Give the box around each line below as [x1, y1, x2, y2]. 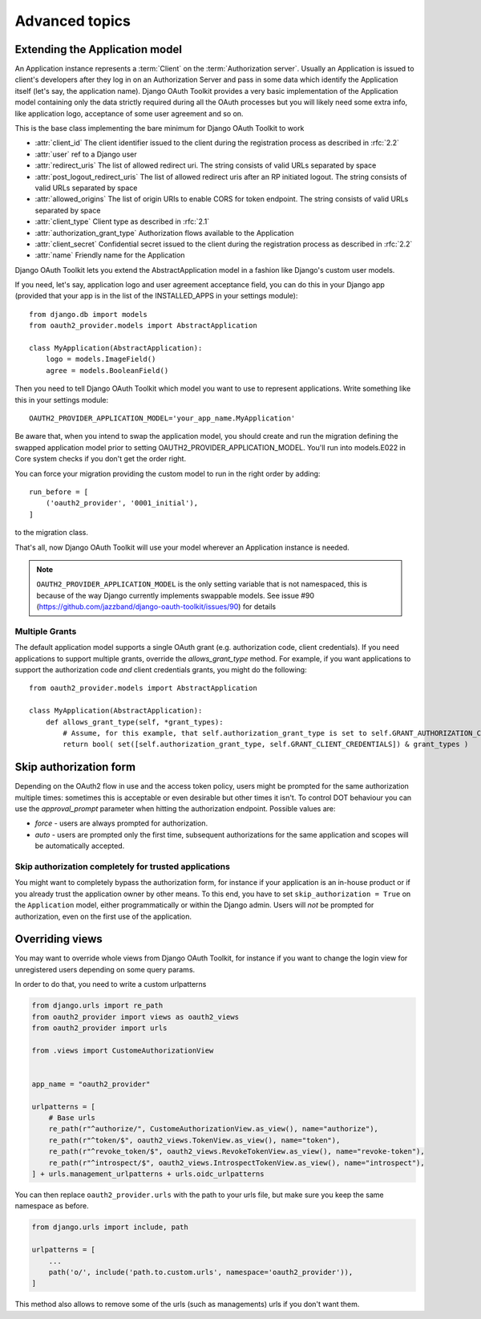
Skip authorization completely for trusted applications [14, 861, 230, 872]
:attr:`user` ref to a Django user [34, 149, 137, 159]
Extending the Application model [14, 43, 182, 56]
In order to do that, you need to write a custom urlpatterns [14, 980, 207, 989]
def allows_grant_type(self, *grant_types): [45, 717, 224, 726]
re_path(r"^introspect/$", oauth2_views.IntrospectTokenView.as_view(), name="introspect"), [48, 1158, 425, 1167]
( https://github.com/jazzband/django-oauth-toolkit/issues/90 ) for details [36, 602, 277, 611]
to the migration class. [14, 528, 88, 538]
